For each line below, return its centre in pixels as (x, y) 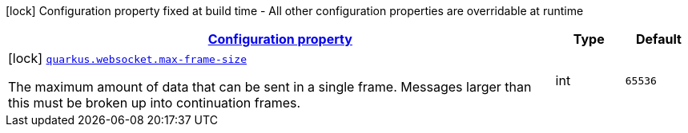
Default (658, 39)
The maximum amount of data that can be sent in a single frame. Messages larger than (270, 87)
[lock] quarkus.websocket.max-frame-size (128, 58)
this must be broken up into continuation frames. (155, 103)
